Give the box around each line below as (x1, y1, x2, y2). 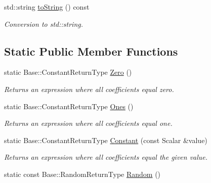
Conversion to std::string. (4, 18, 83, 29)
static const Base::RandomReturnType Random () (4, 168, 161, 179)
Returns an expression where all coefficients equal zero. (4, 83, 174, 94)
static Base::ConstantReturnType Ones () (4, 101, 134, 111)
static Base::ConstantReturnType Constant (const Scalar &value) (4, 134, 207, 145)
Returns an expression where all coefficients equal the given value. (4, 152, 208, 162)
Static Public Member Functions (4, 43, 178, 59)
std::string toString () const (4, 2, 90, 12)
